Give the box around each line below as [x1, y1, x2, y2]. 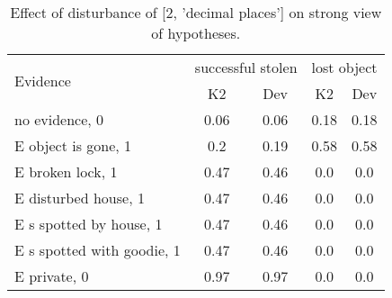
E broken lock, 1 [14, 161, 118, 182]
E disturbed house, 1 [14, 187, 145, 208]
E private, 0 [14, 266, 89, 286]
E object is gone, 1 [14, 135, 132, 156]
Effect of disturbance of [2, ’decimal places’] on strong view [10, 2, 382, 23]
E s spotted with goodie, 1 [14, 239, 181, 260]
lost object [311, 57, 378, 77]
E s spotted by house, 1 [14, 213, 163, 234]
